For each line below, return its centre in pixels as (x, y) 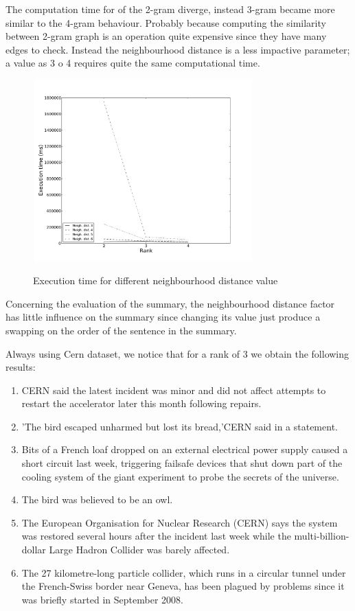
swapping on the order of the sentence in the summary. (121, 330)
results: (21, 367)
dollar (34, 550)
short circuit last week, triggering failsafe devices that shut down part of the (182, 463)
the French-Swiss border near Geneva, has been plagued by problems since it (183, 586)
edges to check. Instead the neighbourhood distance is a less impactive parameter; (178, 49)
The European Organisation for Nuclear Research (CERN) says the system (180, 522)
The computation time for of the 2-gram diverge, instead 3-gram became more (170, 9)
